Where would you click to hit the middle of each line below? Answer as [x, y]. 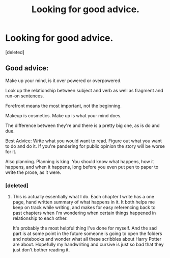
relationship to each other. [40, 218]
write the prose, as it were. [33, 172]
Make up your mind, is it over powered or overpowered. [64, 81]
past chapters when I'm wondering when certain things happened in [84, 213]
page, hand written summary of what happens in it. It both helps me [84, 202]
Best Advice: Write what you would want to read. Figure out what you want [83, 141]
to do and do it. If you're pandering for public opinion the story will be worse [85, 146]
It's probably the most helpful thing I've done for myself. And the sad [84, 228]
